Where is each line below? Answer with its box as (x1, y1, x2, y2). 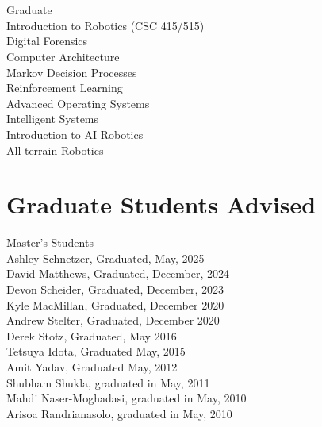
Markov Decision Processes (6, 63, 137, 80)
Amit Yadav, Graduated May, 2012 (6, 359, 178, 375)
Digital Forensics (6, 33, 88, 49)
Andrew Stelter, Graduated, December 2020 (6, 312, 220, 329)
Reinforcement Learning (6, 79, 123, 96)
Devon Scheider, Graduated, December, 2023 (6, 281, 224, 298)
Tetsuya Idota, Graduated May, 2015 (6, 343, 186, 360)
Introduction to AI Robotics (6, 125, 144, 142)
